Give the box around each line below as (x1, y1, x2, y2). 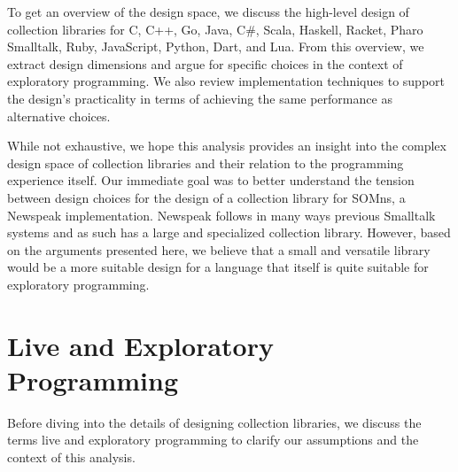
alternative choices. (7, 106, 111, 125)
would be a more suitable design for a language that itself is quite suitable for (7, 258, 429, 276)
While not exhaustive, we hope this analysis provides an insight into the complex (7, 136, 446, 155)
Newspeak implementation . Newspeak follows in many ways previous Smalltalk (7, 205, 436, 224)
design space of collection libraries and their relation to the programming (7, 153, 404, 172)
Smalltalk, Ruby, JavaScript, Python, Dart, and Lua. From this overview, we (7, 37, 424, 56)
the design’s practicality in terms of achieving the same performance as (7, 89, 392, 107)
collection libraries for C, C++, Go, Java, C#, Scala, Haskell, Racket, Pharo (7, 19, 423, 38)
